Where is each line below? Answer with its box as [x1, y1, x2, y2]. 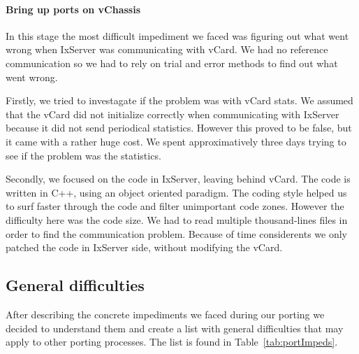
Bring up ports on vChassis [6, 1, 141, 16]
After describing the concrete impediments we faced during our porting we [6, 306, 325, 321]
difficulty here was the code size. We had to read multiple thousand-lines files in [6, 212, 348, 227]
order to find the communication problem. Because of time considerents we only [6, 226, 347, 241]
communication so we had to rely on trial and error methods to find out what [6, 55, 338, 70]
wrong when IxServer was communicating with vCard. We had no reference [6, 42, 328, 57]
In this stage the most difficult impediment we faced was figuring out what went [6, 28, 349, 43]
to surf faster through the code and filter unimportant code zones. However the [6, 199, 344, 213]
